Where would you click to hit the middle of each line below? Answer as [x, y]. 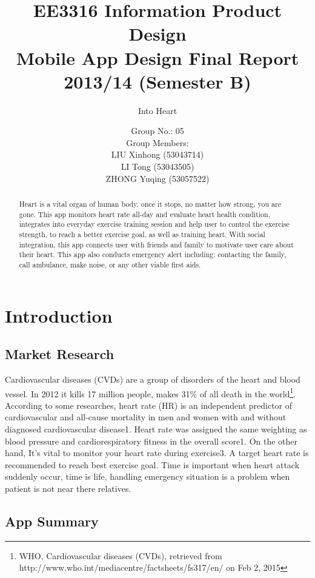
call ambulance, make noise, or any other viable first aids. [110, 264]
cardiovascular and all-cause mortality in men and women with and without [146, 417]
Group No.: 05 [157, 131]
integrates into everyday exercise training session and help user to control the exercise [154, 224]
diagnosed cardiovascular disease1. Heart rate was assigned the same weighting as [156, 429]
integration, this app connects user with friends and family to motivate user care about [156, 244]
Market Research [60, 354]
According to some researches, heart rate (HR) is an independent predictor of [149, 405]
